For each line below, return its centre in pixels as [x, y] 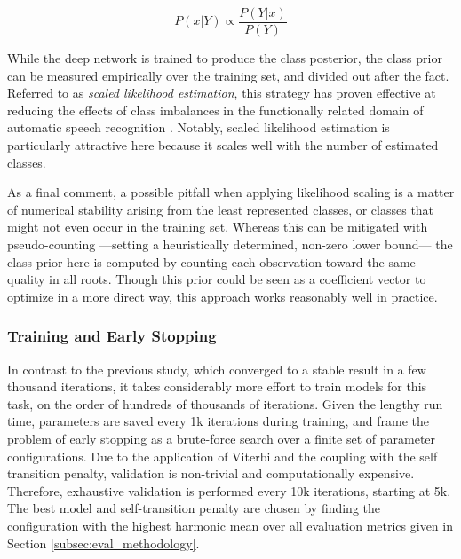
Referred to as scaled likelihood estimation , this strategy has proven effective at [222, 93]
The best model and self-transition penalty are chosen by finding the [194, 508]
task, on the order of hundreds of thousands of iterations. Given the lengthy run [225, 403]
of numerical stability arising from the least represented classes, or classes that [221, 209]
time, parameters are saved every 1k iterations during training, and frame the [218, 421]
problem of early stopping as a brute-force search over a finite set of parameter [222, 438]
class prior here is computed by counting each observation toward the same [211, 261]
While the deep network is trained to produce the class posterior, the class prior [225, 58]
